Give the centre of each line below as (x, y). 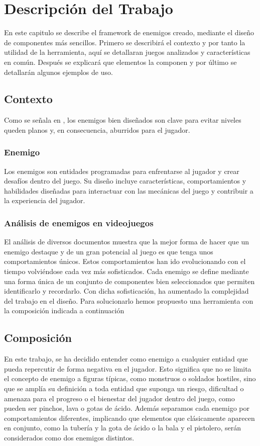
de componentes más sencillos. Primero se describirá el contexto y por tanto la (125, 42)
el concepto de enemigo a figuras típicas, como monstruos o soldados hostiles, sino (130, 378)
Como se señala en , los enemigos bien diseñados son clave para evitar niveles (123, 120)
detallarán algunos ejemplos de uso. (58, 72)
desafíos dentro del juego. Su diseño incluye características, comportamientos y (125, 181)
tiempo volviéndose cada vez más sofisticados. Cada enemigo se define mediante (126, 271)
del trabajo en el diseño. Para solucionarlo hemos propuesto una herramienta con (129, 300)
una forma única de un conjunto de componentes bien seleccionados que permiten (129, 281)
